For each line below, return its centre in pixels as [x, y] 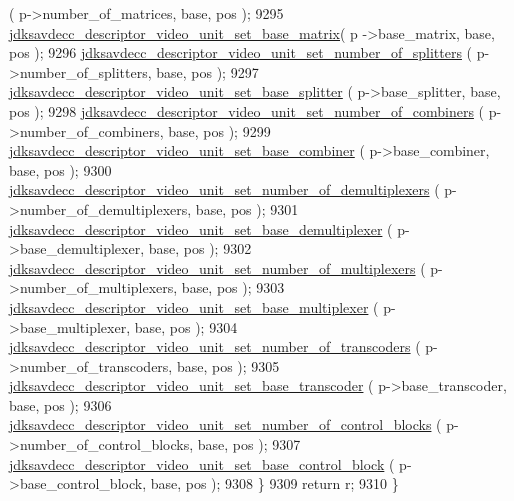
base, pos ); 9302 [200, 248]
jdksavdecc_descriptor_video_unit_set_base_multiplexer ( [194, 306]
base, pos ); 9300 [60, 169]
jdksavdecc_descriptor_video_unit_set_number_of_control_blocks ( [225, 424]
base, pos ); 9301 [247, 208]
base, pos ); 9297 [207, 71]
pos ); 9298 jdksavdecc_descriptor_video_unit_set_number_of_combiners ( [247, 110]
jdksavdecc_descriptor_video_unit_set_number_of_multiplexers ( [217, 267]
